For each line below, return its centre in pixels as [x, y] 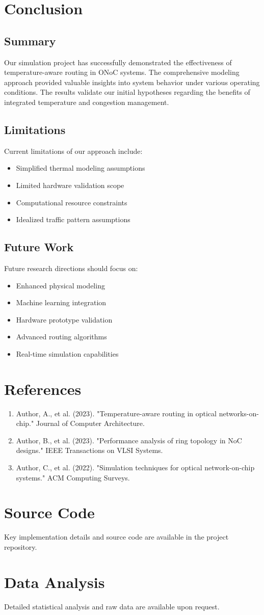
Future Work [39, 247]
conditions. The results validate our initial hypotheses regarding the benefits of [127, 92]
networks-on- [239, 413]
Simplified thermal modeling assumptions [81, 168]
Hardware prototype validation [64, 319]
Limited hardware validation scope [70, 185]
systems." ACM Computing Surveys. [73, 477]
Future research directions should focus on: [71, 268]
